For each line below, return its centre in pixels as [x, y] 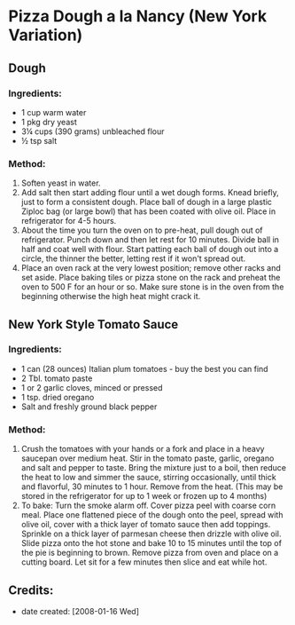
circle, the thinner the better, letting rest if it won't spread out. [133, 258]
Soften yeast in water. [61, 183]
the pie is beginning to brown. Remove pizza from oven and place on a [150, 553]
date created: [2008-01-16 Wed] [80, 611]
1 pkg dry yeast [49, 122]
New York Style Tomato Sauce [93, 324]
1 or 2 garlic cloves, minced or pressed [92, 387]
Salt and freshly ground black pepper [89, 407]
